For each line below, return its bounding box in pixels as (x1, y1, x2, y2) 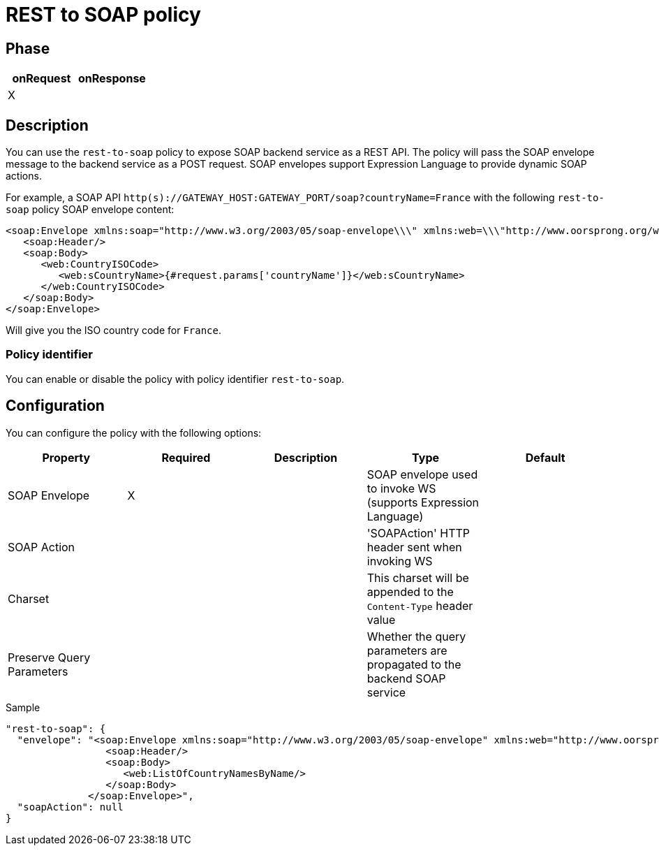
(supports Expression (366, 495, 480, 509)
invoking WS (366, 553, 433, 568)
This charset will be (366, 570, 469, 585)
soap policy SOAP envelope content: (6, 203, 175, 216)
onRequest (12, 71, 71, 86)
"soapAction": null (17, 801, 124, 813)
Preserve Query (8, 650, 91, 664)
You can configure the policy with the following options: (6, 426, 262, 439)
